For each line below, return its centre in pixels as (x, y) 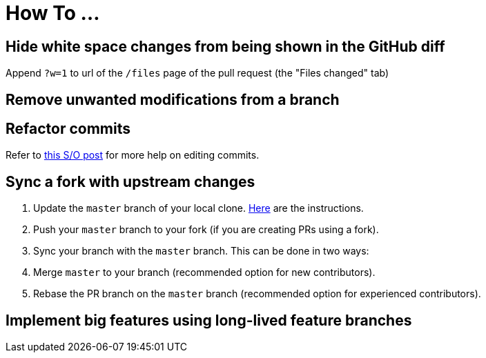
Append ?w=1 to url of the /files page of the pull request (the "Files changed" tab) (197, 73)
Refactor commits (68, 129)
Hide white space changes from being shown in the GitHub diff (225, 46)
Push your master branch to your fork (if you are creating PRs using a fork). (206, 230)
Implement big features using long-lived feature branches (209, 320)
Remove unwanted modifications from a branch (173, 99)
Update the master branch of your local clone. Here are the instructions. (198, 208)
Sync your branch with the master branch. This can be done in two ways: (201, 251)
